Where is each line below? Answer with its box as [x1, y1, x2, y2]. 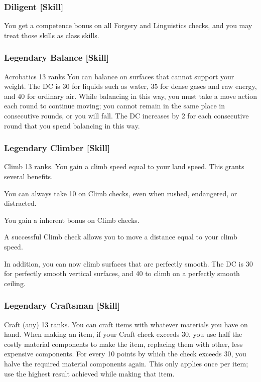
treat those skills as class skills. [4, 30, 99, 40]
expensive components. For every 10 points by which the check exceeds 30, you [4, 348, 246, 359]
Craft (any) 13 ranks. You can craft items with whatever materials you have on [4, 319, 248, 329]
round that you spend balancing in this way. [4, 120, 140, 131]
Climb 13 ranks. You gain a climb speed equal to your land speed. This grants [4, 161, 244, 172]
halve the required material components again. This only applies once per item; [4, 358, 248, 368]
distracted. [4, 198, 37, 208]
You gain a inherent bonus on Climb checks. [4, 214, 140, 225]
